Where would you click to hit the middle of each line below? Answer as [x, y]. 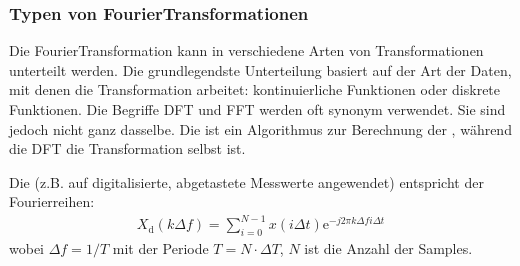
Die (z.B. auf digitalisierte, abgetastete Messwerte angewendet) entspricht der [246, 181]
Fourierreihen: [52, 201]
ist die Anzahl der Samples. [388, 248]
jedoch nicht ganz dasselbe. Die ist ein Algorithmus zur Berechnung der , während [260, 128]
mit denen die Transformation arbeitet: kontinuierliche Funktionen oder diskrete [255, 89]
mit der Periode [160, 248]
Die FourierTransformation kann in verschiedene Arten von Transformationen [246, 50]
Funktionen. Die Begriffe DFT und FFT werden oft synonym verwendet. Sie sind [257, 109]
